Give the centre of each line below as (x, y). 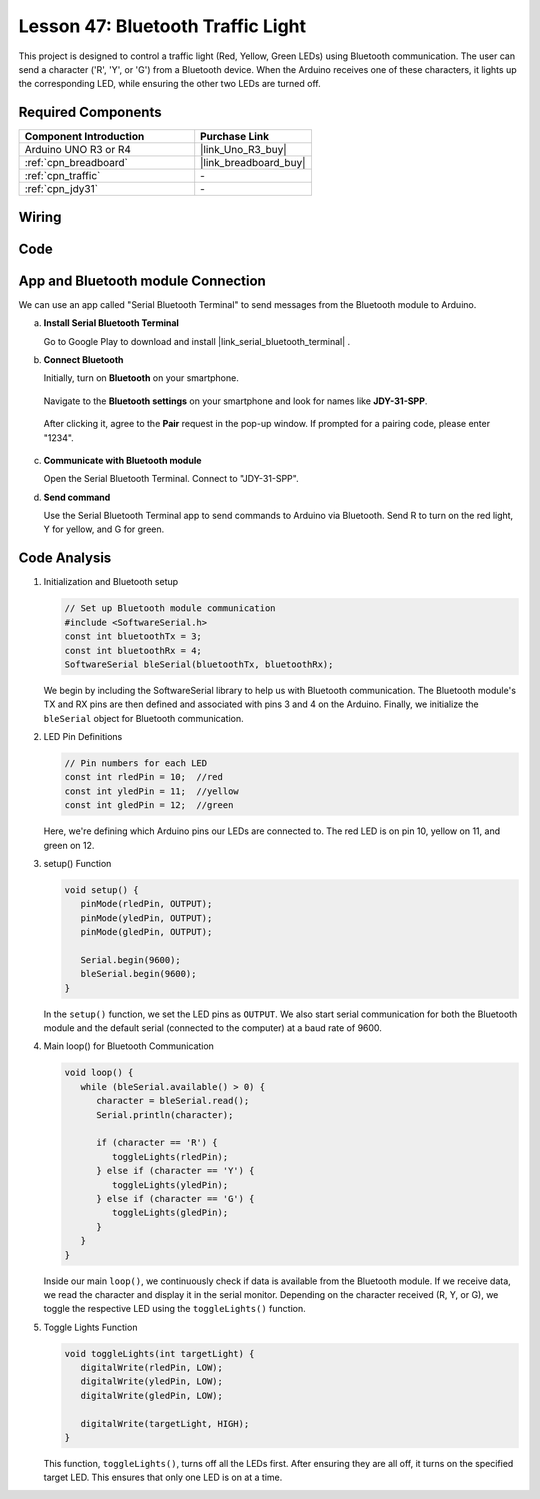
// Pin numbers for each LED (136, 763)
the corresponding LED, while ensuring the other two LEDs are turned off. (169, 84)
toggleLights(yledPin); (170, 1184)
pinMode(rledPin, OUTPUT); (146, 904)
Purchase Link (235, 137)
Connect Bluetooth (83, 359)
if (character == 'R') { (157, 1143)
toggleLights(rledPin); (170, 1156)
